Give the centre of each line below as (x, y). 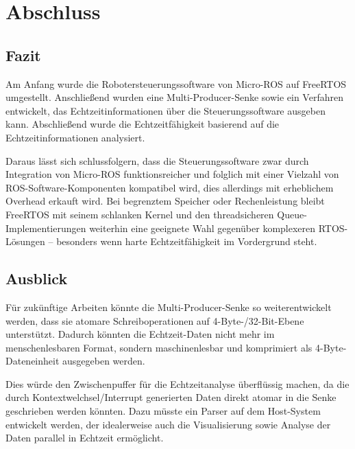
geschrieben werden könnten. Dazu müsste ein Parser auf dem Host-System (163, 411)
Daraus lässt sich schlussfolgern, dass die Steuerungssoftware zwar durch (157, 160)
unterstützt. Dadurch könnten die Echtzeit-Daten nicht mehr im (140, 334)
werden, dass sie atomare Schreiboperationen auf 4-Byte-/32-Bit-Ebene (155, 320)
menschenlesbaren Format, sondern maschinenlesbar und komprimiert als (159, 347)
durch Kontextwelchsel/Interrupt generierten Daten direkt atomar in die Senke (171, 397)
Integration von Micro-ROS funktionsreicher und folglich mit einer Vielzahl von (172, 174)
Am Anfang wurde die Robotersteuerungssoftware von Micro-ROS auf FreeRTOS (176, 83)
